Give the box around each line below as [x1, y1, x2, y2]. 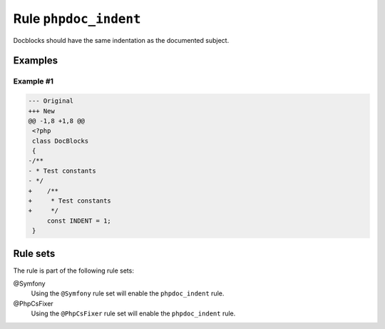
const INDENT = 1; [46, 216, 112, 225]
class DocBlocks [32, 136, 89, 145]
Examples [13, 54, 58, 67]
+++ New [28, 107, 55, 115]
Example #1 [13, 76, 53, 86]
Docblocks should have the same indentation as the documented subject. [13, 36, 230, 44]
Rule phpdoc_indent [13, 11, 141, 26]
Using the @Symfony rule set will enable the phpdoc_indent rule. [31, 289, 225, 298]
